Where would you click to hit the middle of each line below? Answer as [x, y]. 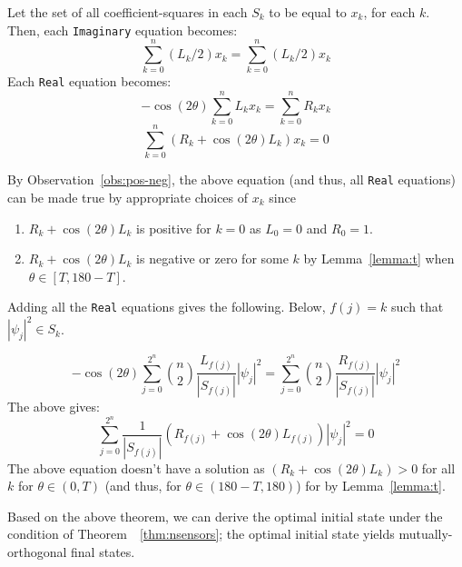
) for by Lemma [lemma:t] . [371, 486]
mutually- [426, 534]
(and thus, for [143, 486]
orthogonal [37, 552]
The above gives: [54, 407]
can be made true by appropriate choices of [128, 197]
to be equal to [308, 12]
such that [418, 307]
